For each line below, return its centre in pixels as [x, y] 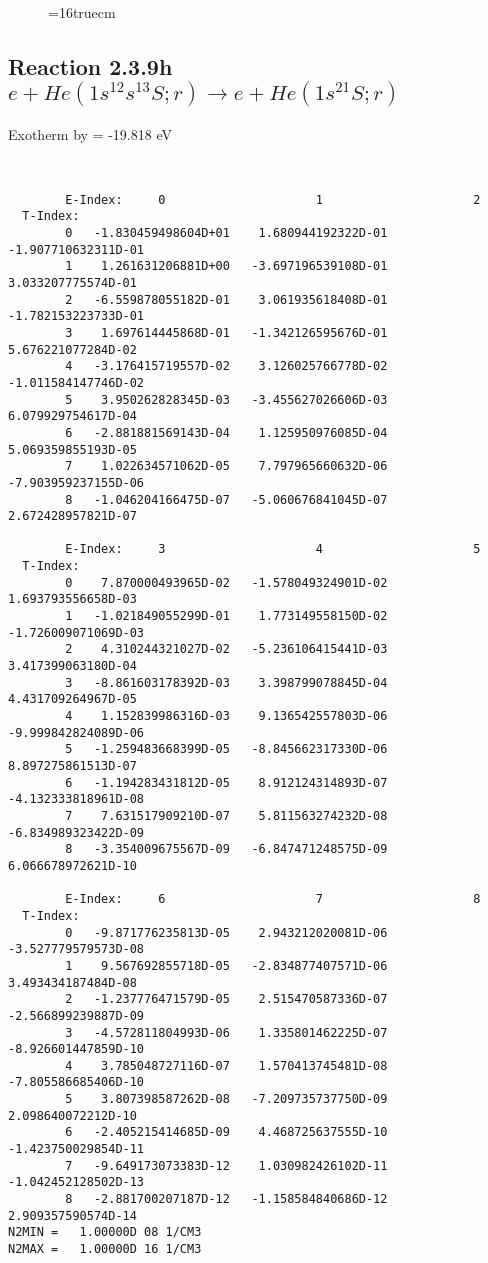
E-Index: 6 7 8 [273, 899]
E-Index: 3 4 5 [273, 549]
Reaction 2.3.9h [90, 65]
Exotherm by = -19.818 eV [90, 133]
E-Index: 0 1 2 [273, 199]
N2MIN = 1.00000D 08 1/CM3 [105, 1232]
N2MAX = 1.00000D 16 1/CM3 [105, 1249]
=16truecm [82, 12]
